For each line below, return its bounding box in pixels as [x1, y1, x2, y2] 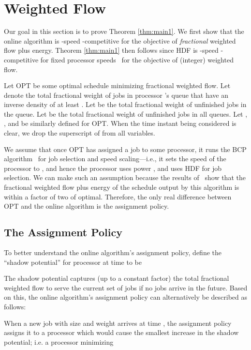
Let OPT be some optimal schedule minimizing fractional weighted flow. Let [4, 80, 231, 91]
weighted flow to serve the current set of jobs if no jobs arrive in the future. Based [4, 282, 248, 292]
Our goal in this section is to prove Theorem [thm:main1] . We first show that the [4, 26, 244, 36]
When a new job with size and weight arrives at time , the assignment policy [4, 318, 232, 328]
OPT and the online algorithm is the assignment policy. [4, 201, 169, 211]
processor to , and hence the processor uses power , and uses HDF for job [4, 163, 221, 173]
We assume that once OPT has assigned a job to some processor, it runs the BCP [4, 144, 247, 154]
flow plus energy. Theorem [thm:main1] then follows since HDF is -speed [4, 45, 219, 55]
